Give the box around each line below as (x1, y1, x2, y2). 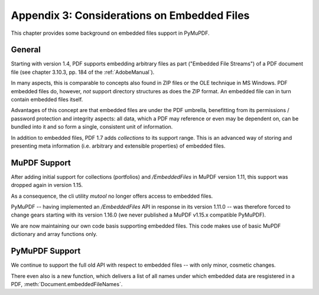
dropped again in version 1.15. (11, 182, 83, 189)
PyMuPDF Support (11, 246, 81, 256)
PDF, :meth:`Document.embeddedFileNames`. (11, 280, 123, 287)
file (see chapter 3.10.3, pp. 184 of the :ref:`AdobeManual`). (11, 68, 155, 76)
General (11, 45, 41, 55)
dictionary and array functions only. (11, 231, 97, 238)
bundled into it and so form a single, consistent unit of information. (11, 123, 173, 130)
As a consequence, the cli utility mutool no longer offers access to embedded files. (11, 192, 213, 199)
